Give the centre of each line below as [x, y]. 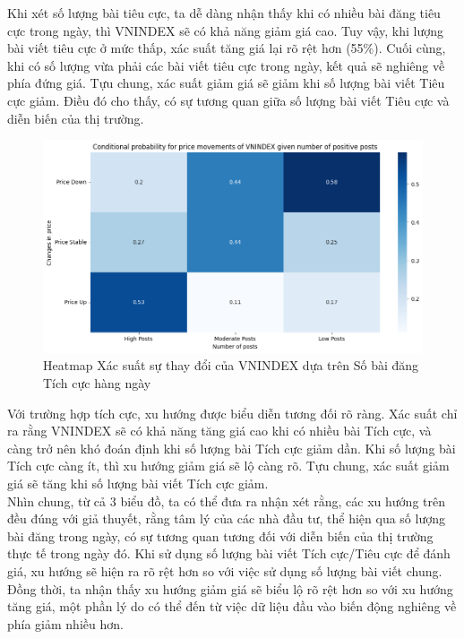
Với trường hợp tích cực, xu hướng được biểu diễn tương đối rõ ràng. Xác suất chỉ [232, 413]
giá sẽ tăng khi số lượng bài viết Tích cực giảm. [138, 483]
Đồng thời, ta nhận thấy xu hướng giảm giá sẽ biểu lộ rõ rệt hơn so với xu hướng [230, 588]
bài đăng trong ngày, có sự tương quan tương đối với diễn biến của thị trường [220, 535]
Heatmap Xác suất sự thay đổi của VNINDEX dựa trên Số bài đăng [231, 365]
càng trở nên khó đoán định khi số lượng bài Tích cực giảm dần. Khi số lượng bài [232, 448]
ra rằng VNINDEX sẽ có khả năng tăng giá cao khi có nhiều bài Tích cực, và [219, 431]
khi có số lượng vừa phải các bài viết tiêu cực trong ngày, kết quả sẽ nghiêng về [226, 65]
